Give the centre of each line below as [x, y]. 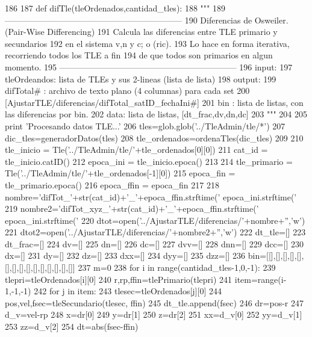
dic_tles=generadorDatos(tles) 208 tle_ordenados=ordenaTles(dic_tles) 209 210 [154, 138]
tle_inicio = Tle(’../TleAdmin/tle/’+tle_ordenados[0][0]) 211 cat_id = [136, 150]
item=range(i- [261, 279]
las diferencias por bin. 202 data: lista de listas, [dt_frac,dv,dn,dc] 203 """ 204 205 [156, 114]
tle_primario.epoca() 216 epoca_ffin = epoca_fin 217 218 [112, 184]
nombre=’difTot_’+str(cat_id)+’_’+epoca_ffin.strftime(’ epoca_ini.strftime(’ [151, 196]
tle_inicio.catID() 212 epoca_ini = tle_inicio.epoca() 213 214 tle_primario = [149, 161]
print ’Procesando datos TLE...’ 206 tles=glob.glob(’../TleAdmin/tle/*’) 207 [145, 125]
